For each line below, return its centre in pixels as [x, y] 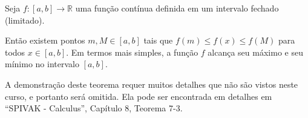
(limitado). [25, 20]
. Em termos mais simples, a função [132, 52]
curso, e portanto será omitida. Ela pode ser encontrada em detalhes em [139, 96]
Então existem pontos [45, 40]
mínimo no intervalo [42, 64]
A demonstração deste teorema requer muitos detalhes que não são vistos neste [152, 84]
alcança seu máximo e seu [255, 52]
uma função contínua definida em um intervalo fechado [177, 8]
